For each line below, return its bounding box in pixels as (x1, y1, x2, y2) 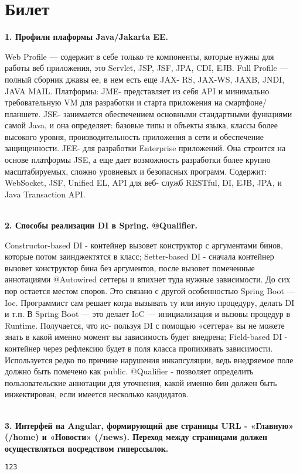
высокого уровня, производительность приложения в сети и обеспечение (5, 130, 264, 142)
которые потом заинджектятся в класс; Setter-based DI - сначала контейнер (5, 250, 274, 262)
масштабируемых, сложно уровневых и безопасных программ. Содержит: (5, 165, 267, 177)
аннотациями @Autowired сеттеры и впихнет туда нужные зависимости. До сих (5, 273, 291, 285)
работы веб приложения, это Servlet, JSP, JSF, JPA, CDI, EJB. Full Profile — (5, 62, 288, 74)
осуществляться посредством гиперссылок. (5, 442, 169, 454)
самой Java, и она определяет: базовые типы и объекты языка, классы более (5, 119, 278, 131)
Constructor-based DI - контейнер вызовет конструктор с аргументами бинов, (5, 238, 283, 251)
